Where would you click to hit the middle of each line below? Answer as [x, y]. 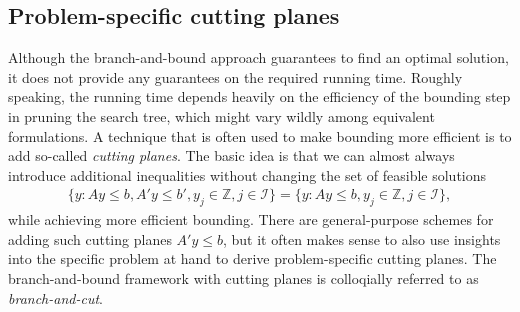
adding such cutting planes [90, 238]
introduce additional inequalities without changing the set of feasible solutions [247, 174]
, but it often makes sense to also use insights [361, 238]
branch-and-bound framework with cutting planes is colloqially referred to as [243, 277]
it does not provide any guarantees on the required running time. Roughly [235, 76]
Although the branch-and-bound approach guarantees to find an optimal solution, [258, 57]
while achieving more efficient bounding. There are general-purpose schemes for [251, 219]
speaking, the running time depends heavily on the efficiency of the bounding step [259, 96]
